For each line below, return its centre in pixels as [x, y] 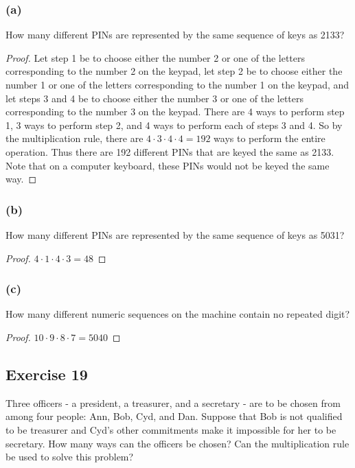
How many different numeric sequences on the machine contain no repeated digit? [178, 314]
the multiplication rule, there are [75, 138]
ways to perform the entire [270, 138]
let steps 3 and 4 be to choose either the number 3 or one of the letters [155, 98]
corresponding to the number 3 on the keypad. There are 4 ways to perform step [175, 112]
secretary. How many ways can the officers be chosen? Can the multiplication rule [177, 443]
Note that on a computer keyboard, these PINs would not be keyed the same [168, 165]
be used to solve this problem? [70, 457]
